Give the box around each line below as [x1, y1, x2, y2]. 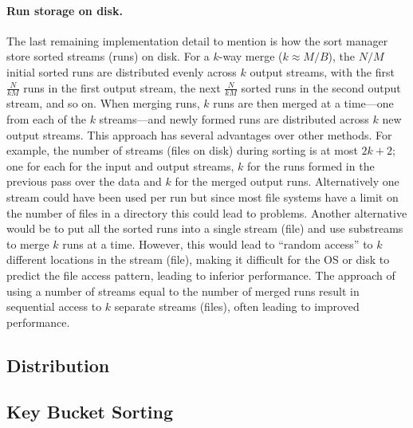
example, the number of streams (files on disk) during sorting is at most [6, 142, 358, 159]
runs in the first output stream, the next [23, 79, 221, 96]
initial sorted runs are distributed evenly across [6, 63, 237, 80]
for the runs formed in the [246, 157, 375, 174]
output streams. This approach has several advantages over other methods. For [6, 126, 392, 143]
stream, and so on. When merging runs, [6, 95, 200, 112]
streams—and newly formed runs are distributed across [99, 111, 369, 127]
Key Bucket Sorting [6, 399, 174, 424]
